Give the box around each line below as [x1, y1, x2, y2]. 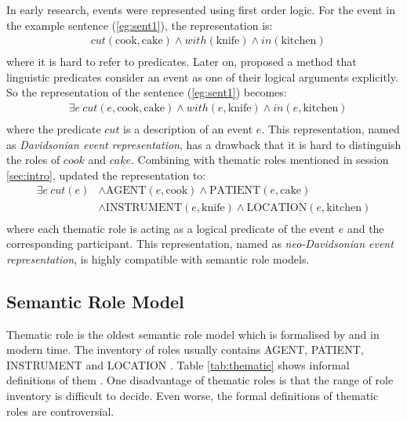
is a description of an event [123, 121, 253, 137]
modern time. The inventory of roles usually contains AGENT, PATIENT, [6, 341, 364, 358]
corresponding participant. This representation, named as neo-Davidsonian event [6, 235, 394, 252]
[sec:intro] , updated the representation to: [6, 166, 206, 183]
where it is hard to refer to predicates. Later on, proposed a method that [6, 53, 357, 70]
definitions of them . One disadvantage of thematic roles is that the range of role [6, 372, 394, 388]
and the [347, 220, 384, 236]
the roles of [6, 151, 60, 168]
